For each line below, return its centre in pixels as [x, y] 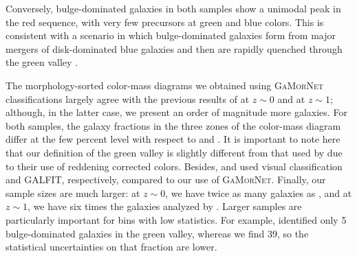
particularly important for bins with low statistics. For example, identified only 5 [176, 219]
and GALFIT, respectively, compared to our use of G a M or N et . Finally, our [166, 179]
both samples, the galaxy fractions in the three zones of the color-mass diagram [173, 125]
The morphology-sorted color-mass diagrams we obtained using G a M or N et [164, 85]
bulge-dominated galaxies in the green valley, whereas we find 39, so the [157, 233]
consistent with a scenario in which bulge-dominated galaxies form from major [171, 35]
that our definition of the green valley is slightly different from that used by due [174, 152]
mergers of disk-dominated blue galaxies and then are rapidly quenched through [174, 48]
